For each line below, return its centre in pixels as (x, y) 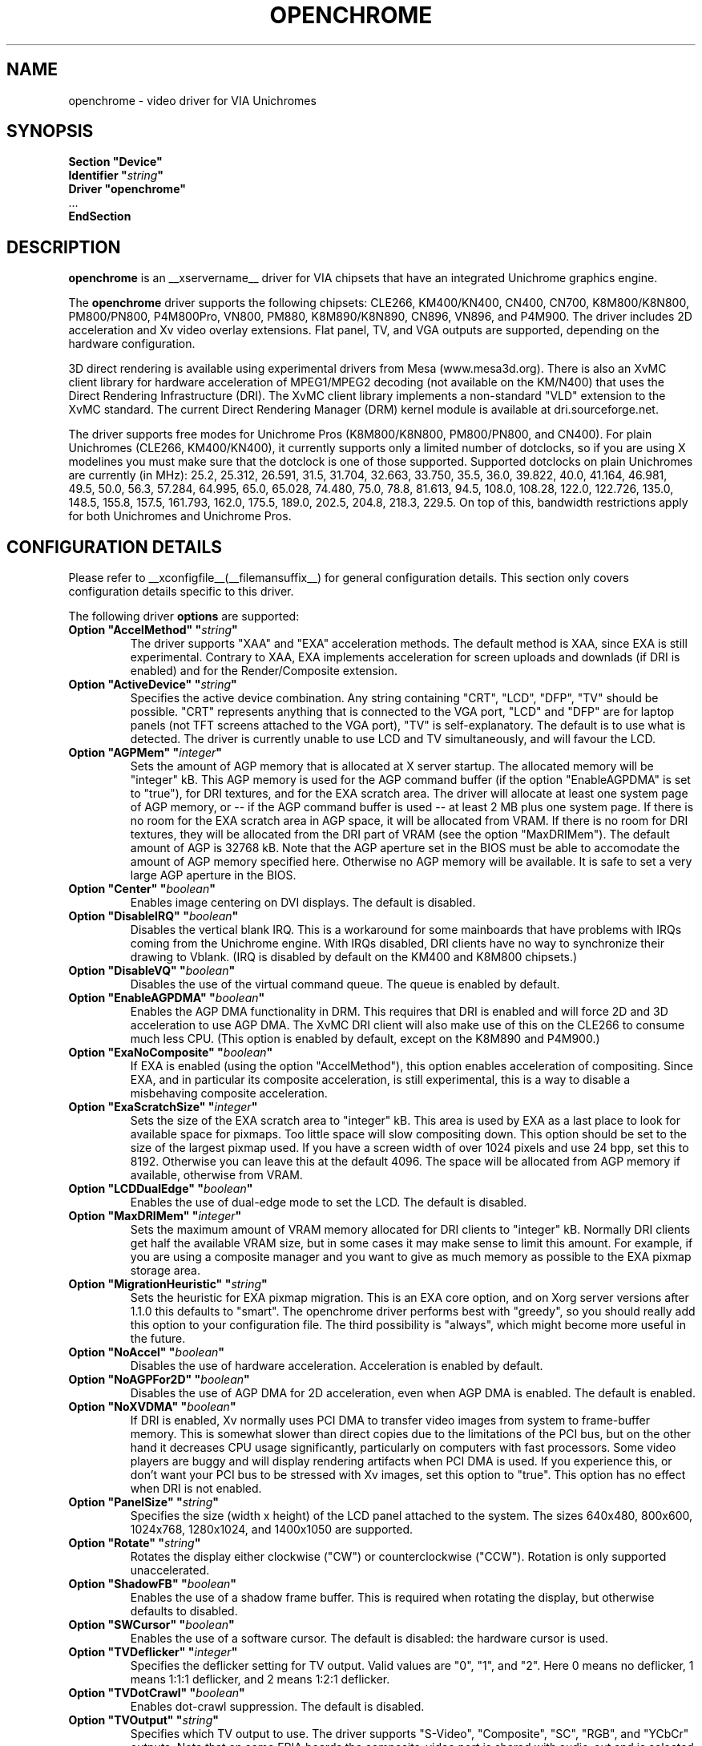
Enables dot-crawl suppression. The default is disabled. (277, 1707)
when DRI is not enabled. (196, 1489)
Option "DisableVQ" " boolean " (152, 971)
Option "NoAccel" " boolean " (146, 1352)
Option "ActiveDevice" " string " (153, 685)
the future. (158, 1339)
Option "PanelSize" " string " (144, 1502)
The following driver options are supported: (184, 616)
